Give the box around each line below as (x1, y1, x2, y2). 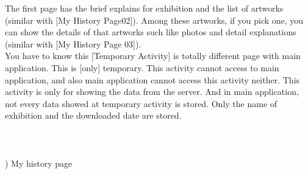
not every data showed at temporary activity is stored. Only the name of (5, 97, 278, 110)
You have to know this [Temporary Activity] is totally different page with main (5, 49, 301, 62)
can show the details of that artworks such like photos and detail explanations (5, 26, 296, 38)
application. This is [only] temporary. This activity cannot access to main (5, 61, 279, 74)
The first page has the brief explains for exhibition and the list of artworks (5, 2, 284, 14)
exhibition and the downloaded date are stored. (5, 109, 182, 122)
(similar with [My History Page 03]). (5, 37, 141, 50)
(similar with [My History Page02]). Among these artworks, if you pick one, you (5, 13, 304, 26)
